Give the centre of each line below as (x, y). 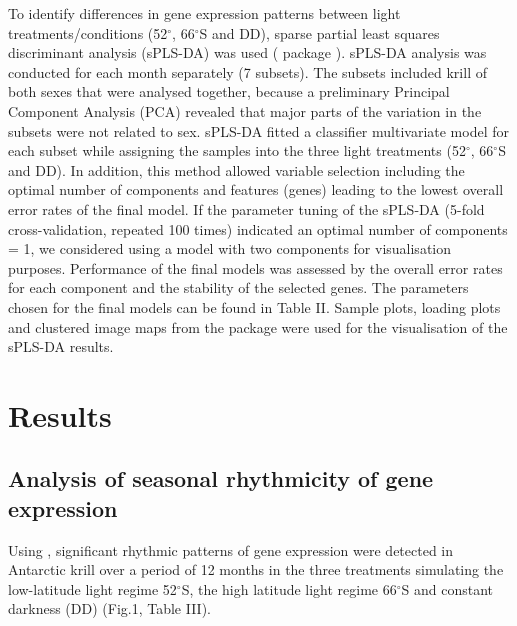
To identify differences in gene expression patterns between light (204, 13)
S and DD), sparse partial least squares (319, 32)
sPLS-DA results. (61, 346)
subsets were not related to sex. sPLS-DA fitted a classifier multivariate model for (258, 130)
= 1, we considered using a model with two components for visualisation (230, 248)
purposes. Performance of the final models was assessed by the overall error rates (255, 267)
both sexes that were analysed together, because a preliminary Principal (229, 91)
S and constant (447, 588)
